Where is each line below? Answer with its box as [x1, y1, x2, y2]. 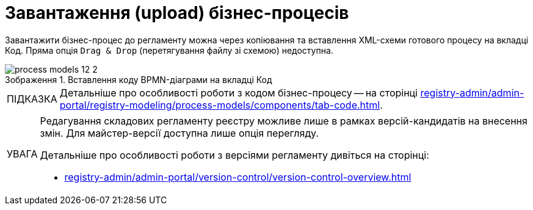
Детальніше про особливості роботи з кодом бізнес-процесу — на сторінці [59, 86, 418, 99]
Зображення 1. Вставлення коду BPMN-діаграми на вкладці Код [5, 74, 272, 85]
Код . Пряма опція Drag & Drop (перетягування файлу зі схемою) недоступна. [5, 45, 333, 56]
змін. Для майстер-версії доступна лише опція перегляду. [40, 126, 319, 139]
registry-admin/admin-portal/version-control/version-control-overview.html [64, 170, 412, 183]
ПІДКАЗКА [7, 92, 57, 105]
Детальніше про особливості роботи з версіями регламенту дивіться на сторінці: [40, 148, 429, 161]
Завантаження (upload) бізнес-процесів [5, 2, 349, 23]
